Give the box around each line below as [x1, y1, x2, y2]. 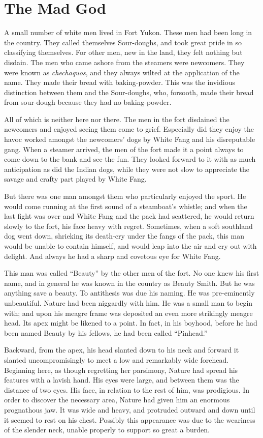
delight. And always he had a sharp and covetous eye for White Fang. [4, 250, 221, 261]
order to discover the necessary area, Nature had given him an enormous [4, 394, 230, 405]
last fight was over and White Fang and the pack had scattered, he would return [4, 211, 254, 221]
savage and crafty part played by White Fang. [4, 173, 147, 184]
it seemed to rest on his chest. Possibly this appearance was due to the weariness [4, 414, 255, 425]
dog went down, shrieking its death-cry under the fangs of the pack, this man [4, 230, 244, 241]
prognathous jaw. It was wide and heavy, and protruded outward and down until [4, 404, 255, 415]
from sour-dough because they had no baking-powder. [4, 97, 172, 107]
